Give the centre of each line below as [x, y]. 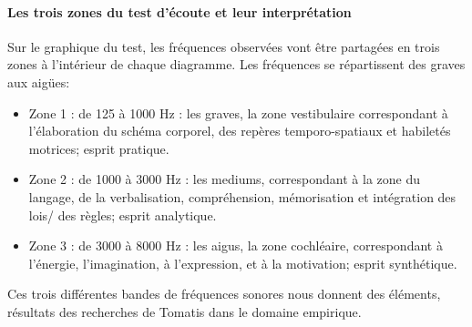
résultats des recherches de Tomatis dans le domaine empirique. [185, 311]
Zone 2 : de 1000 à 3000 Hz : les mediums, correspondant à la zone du [224, 179]
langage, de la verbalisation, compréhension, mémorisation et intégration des [242, 196]
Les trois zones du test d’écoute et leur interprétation [180, 11]
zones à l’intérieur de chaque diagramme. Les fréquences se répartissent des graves [236, 64]
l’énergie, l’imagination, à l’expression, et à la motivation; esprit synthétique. [243, 263]
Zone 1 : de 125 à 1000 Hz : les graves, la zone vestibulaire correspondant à [238, 112]
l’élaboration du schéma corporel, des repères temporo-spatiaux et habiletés [240, 131]
